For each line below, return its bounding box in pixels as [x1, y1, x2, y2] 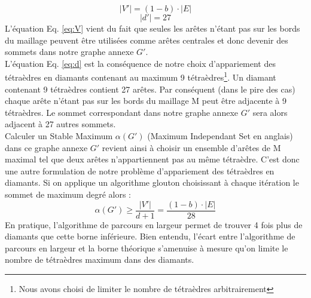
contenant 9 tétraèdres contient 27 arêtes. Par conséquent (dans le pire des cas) [5, 82, 295, 95]
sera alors [252, 106, 288, 118]
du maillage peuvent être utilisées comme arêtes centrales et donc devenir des [5, 33, 288, 46]
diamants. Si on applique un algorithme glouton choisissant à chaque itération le [5, 176, 299, 189]
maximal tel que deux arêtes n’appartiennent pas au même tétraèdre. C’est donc [5, 153, 300, 165]
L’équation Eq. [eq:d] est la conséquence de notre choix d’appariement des [5, 57, 276, 69]
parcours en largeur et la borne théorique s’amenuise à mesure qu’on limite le [5, 241, 288, 254]
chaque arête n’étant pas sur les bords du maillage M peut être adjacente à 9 [5, 94, 286, 107]
